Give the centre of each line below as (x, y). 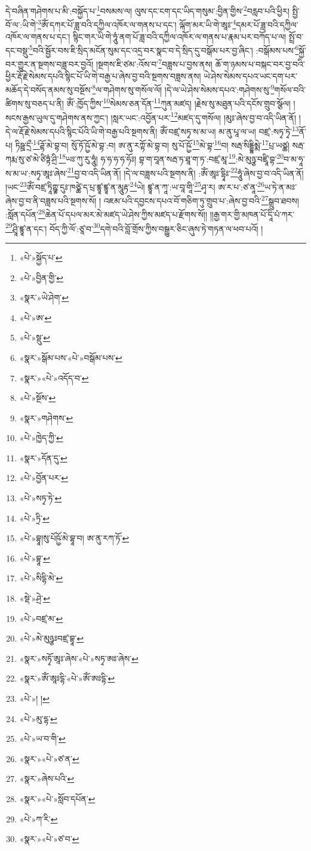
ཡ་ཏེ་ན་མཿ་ (281, 186)
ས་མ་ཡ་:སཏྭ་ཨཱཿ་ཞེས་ (36, 173)
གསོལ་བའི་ (290, 89)
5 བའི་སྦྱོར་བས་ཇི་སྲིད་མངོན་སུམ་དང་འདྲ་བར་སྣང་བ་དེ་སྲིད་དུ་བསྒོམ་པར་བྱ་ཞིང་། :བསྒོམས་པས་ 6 (164, 49)
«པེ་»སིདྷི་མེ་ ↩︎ (41, 578)
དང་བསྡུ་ (18, 50)
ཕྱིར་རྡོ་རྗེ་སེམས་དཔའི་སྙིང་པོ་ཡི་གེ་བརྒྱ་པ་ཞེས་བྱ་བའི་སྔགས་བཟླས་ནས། (103, 75)
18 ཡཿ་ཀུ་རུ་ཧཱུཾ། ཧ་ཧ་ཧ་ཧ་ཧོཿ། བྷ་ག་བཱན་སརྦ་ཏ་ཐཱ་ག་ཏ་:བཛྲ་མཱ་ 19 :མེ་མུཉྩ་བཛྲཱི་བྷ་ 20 (171, 158)
